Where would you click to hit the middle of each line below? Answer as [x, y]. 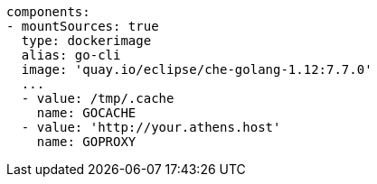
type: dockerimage [86, 41]
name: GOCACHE [86, 113]
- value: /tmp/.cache [98, 98]
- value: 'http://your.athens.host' [151, 127]
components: [48, 12]
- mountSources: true [83, 26]
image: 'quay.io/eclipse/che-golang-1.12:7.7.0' [197, 69]
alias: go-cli [71, 55]
